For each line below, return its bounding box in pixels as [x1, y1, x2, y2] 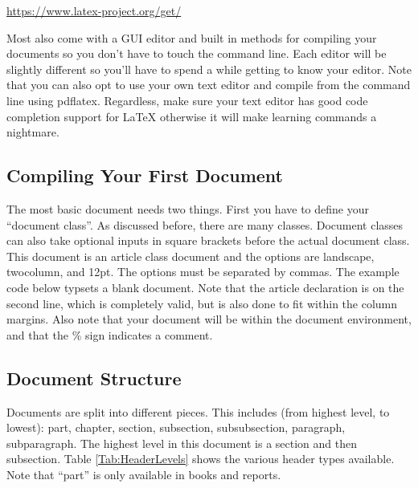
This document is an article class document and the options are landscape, [6, 247, 375, 264]
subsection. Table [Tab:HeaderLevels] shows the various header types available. [6, 450, 395, 467]
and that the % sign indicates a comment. [6, 326, 213, 343]
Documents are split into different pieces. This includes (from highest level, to [6, 403, 390, 420]
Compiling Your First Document [6, 163, 283, 188]
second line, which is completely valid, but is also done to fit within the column [6, 295, 398, 311]
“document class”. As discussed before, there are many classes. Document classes [6, 216, 404, 233]
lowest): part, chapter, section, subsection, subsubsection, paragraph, [6, 419, 346, 436]
